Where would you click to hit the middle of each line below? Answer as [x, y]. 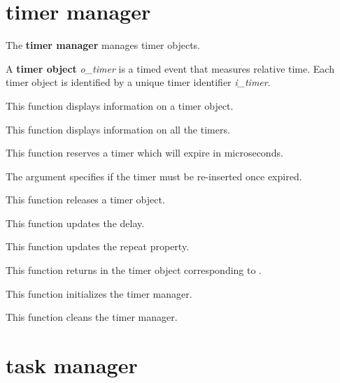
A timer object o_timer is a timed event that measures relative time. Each [170, 68]
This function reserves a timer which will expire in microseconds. [144, 153]
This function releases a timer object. [85, 200]
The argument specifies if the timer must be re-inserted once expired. [154, 176]
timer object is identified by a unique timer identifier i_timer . [138, 82]
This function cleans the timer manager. [92, 317]
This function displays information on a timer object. [120, 105]
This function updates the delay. [75, 223]
